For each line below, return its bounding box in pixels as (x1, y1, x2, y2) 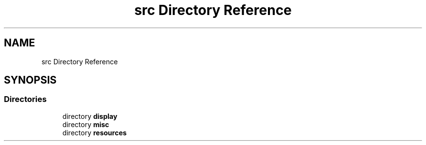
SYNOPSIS (4, 74, 57, 87)
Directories (4, 94, 47, 104)
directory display (62, 112, 118, 120)
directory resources (62, 128, 127, 137)
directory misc (62, 120, 109, 129)
